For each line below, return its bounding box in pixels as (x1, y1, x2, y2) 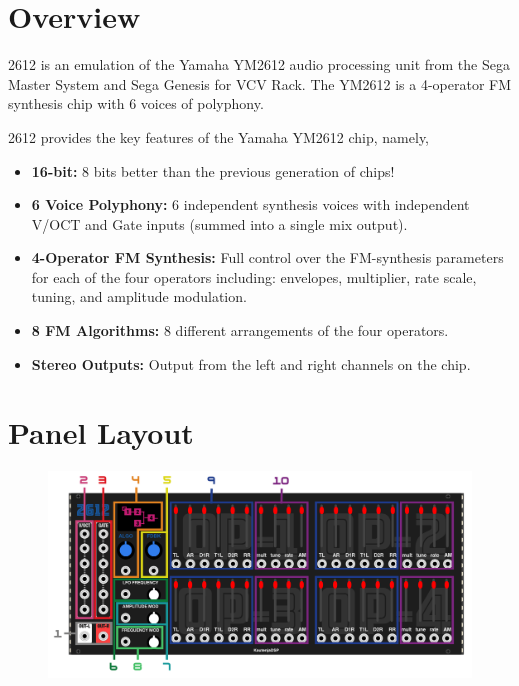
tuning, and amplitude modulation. (31, 286, 247, 307)
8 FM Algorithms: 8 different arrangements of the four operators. (31, 320, 449, 341)
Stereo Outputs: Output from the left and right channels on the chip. (31, 353, 471, 374)
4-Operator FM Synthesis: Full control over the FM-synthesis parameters (31, 247, 504, 268)
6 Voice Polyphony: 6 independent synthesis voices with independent (31, 194, 470, 215)
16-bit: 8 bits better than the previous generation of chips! (31, 160, 395, 181)
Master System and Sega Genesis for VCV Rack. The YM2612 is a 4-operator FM (8, 73, 512, 94)
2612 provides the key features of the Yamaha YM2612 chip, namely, (8, 126, 430, 147)
